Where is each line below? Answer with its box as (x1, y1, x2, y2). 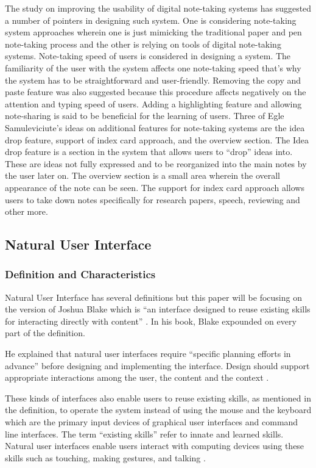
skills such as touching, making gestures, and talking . (5, 451, 206, 464)
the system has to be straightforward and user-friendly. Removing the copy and (5, 73, 301, 86)
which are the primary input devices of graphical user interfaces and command (5, 416, 298, 428)
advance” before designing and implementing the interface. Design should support (5, 359, 310, 372)
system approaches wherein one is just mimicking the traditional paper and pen (5, 26, 302, 38)
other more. (5, 205, 48, 218)
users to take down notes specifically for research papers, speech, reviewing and (5, 193, 300, 206)
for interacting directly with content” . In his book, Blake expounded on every (5, 314, 297, 327)
